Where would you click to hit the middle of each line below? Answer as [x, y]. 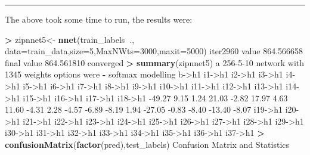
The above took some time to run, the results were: [99, 19]
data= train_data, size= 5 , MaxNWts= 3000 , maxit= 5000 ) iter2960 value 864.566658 [154, 51]
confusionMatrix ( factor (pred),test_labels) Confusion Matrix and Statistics [147, 144]
